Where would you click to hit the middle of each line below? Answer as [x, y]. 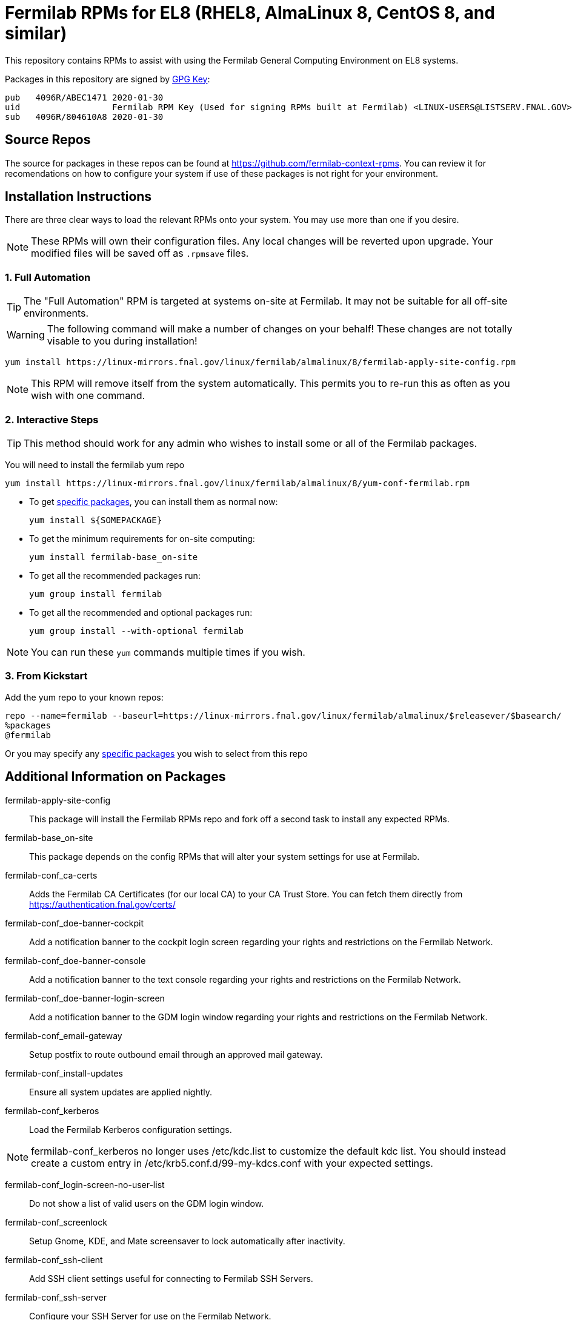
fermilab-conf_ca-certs [51, 875]
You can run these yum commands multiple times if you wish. [168, 652]
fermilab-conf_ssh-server [56, 1297]
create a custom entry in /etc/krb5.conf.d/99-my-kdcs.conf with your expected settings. [232, 1163]
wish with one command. [88, 396]
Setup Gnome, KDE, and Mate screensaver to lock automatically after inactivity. [187, 1241]
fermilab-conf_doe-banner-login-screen [85, 998]
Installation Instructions [78, 197]
